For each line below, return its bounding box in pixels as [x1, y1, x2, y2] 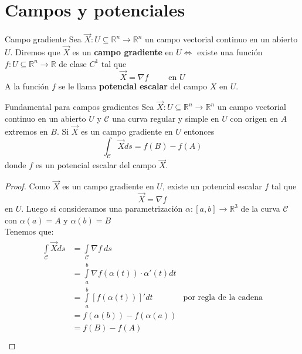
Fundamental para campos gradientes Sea [5, 101, 154, 113]
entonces [184, 125, 215, 137]
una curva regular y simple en [112, 112, 219, 124]
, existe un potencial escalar [162, 180, 262, 192]
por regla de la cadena [183, 293, 263, 302]
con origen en [230, 112, 279, 124]
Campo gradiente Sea [5, 33, 82, 45]
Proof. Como [5, 180, 50, 192]
